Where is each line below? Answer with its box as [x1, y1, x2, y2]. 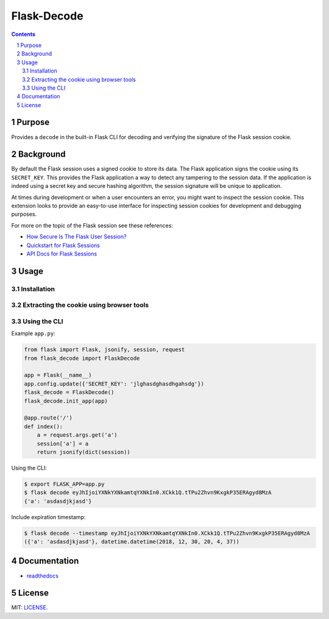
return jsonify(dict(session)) [37, 448, 130, 456]
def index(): [24, 423, 63, 430]
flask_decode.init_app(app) [24, 397, 108, 404]
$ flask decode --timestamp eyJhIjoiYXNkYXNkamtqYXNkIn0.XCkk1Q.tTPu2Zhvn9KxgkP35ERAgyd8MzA [24, 529, 310, 537]
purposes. [11, 210, 37, 218]
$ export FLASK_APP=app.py [24, 481, 105, 487]
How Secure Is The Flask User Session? [26, 233, 127, 240]
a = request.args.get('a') [37, 432, 118, 438]
